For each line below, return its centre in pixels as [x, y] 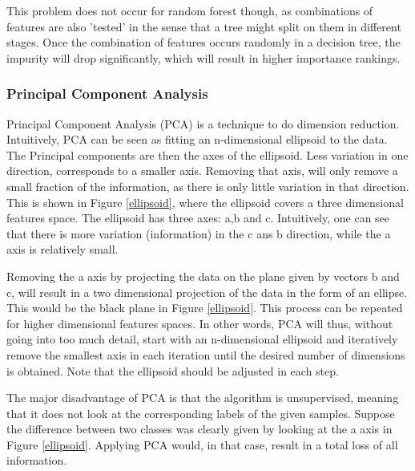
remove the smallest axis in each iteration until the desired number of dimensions [206, 354]
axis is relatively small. [62, 249]
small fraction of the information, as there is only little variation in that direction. [208, 186]
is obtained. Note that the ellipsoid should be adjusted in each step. [173, 370]
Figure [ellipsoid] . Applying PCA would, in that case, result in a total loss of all [202, 444]
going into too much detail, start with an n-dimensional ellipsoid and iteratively [202, 339]
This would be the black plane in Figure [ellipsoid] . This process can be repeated [205, 308]
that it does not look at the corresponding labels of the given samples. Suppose [201, 413]
